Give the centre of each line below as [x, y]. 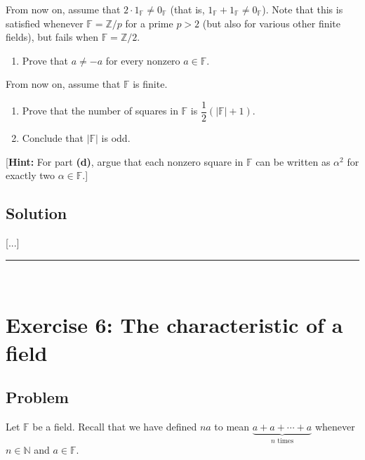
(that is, [187, 9]
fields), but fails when [52, 37]
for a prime [149, 23]
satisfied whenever [45, 23]
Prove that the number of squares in [100, 111]
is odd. [116, 138]
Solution [36, 213]
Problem [37, 397]
